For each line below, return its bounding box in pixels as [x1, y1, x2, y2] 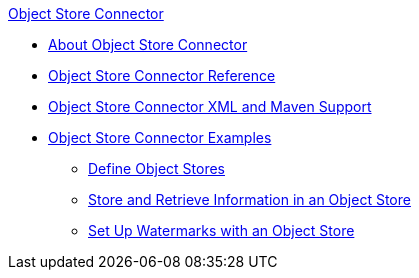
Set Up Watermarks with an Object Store [88, 222, 355, 239]
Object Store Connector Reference [48, 67, 276, 84]
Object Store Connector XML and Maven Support [48, 98, 372, 115]
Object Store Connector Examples [48, 129, 272, 146]
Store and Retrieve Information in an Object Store [88, 191, 411, 208]
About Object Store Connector [48, 36, 248, 53]
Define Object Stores [88, 160, 225, 177]
